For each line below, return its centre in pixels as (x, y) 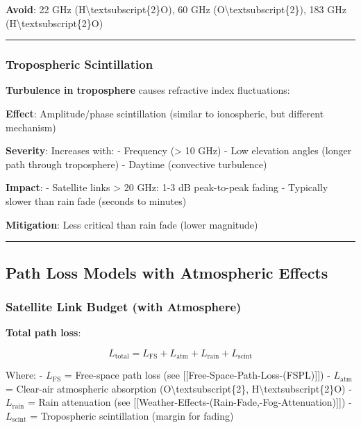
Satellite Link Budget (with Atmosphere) (124, 306)
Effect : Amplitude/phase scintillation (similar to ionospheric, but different (165, 113)
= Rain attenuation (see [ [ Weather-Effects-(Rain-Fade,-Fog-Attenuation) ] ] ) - (190, 402)
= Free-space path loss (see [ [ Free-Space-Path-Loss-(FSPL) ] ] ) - (197, 375)
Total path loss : (43, 332)
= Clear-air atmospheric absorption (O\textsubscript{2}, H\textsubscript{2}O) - (179, 388)
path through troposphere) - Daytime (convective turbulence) (136, 164)
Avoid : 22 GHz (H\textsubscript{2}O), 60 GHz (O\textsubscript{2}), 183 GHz (176, 9)
